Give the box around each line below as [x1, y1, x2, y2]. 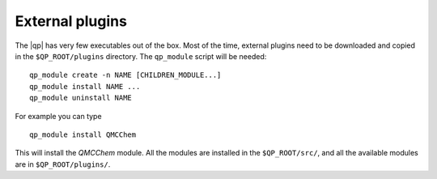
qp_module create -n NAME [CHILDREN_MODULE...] [29, 70, 222, 80]
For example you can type [15, 111, 102, 121]
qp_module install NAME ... [29, 82, 141, 91]
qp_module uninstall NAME [29, 93, 133, 103]
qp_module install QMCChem [29, 130, 137, 139]
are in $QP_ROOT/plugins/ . [15, 159, 111, 169]
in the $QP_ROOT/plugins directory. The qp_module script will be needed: [15, 51, 267, 61]
